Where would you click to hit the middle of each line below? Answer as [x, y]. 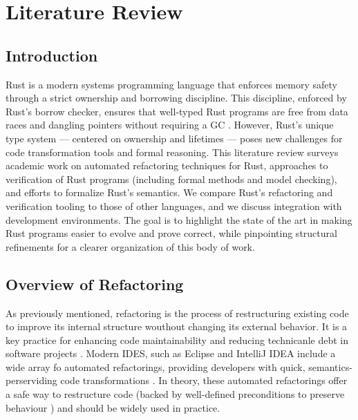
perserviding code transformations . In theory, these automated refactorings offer [177, 380]
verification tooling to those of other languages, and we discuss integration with [174, 206]
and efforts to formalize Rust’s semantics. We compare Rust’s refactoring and [169, 192]
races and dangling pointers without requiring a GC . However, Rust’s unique [170, 125]
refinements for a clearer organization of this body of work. [130, 246]
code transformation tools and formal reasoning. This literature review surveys [172, 152]
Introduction [52, 55]
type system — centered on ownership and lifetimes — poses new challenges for [174, 138]
